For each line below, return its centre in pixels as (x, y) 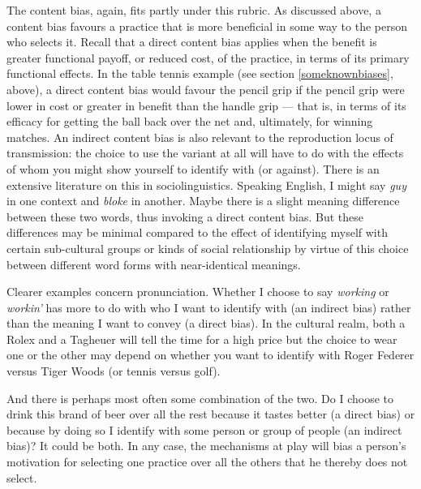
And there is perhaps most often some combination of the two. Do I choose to (200, 398)
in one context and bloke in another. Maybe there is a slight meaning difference (203, 201)
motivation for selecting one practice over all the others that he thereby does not (207, 462)
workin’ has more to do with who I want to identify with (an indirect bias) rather (209, 307)
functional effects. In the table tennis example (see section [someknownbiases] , (200, 73)
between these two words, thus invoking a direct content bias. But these (185, 216)
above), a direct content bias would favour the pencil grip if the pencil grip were (206, 89)
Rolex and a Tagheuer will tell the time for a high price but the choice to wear (202, 339)
